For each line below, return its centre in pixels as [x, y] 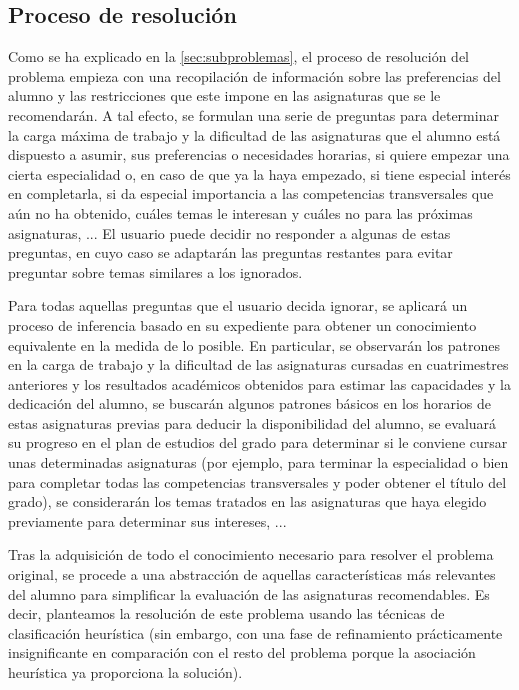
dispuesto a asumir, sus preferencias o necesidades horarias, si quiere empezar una [259, 154]
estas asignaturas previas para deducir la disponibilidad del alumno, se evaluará [252, 422]
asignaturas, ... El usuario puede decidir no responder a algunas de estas [229, 232]
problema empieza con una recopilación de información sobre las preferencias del [254, 75]
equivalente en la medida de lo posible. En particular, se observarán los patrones [254, 344]
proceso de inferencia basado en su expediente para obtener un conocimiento [242, 324]
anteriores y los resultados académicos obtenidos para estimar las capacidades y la [259, 383]
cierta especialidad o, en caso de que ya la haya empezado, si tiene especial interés [259, 173]
